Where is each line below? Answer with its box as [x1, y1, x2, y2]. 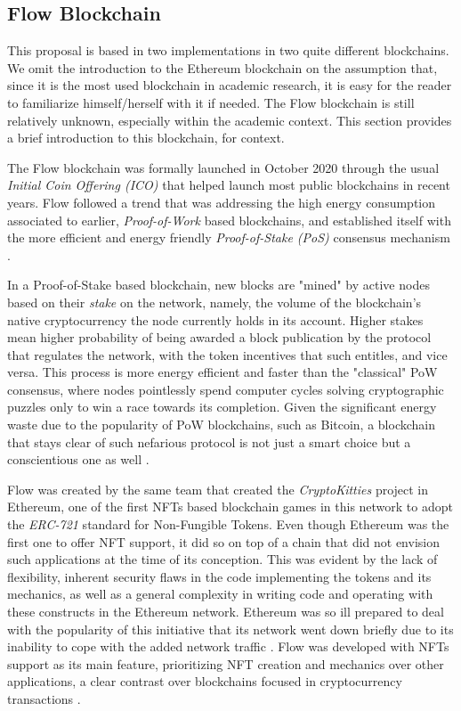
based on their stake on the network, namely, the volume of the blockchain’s [7, 292, 422, 311]
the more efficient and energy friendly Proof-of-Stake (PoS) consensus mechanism [7, 228, 450, 247]
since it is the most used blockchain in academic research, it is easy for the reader [7, 76, 452, 94]
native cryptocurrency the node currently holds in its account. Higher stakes [7, 310, 424, 329]
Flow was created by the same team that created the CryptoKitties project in [7, 479, 429, 498]
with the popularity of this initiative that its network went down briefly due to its [7, 619, 454, 638]
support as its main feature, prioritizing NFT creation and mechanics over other [7, 654, 444, 673]
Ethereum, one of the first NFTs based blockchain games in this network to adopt [7, 497, 453, 516]
